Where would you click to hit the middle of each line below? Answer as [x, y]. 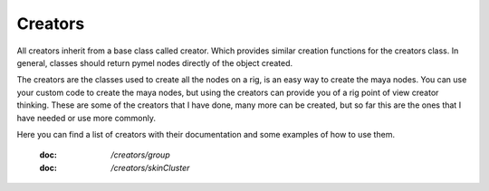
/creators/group [141, 155]
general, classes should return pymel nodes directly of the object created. [155, 62]
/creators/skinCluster [150, 167]
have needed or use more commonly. [86, 118]
